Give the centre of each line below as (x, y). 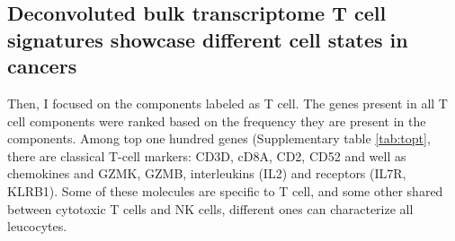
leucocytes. (37, 226)
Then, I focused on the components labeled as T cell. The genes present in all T (227, 103)
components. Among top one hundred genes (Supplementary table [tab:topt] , (219, 138)
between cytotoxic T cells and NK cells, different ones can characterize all (210, 208)
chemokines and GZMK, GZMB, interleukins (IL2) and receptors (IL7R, (207, 173)
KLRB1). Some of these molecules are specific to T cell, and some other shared (225, 190)
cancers (42, 66)
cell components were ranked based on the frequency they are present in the (217, 120)
